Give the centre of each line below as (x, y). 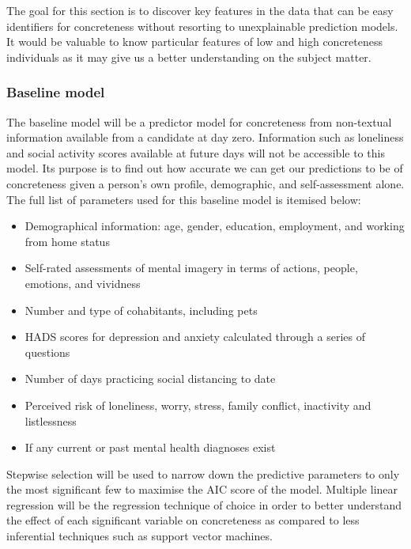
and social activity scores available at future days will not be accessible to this (196, 152)
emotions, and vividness (83, 283)
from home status (67, 241)
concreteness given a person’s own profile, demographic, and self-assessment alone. (205, 183)
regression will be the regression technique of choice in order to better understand (204, 504)
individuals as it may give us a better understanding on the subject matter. (189, 57)
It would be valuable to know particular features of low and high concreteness (194, 42)
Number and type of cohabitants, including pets (141, 310)
